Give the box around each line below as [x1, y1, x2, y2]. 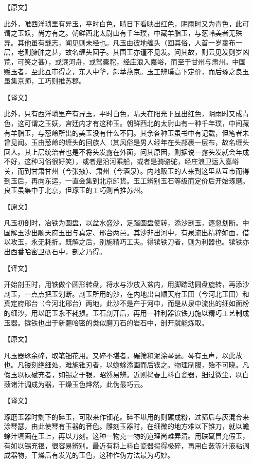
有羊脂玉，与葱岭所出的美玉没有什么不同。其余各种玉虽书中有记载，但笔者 [4, 127, 242, 138]
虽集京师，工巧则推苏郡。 [4, 76, 86, 86]
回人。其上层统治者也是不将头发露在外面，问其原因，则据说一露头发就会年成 [4, 146, 249, 157]
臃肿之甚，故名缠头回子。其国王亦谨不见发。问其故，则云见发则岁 [31, 47, 242, 57]
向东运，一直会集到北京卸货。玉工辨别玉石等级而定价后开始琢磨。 [37, 175, 249, 185]
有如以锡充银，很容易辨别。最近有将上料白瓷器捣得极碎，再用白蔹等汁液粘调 [4, 440, 249, 450]
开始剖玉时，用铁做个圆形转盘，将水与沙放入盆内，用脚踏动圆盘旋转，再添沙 [4, 279, 249, 289]
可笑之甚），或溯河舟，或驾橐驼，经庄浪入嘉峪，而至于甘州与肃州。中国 [17, 56, 246, 66]
